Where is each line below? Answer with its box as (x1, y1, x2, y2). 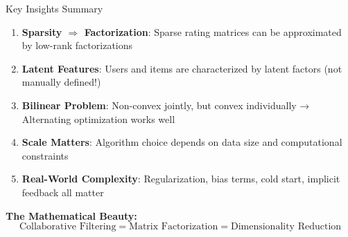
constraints (21, 148, 69, 162)
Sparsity (21, 24, 62, 39)
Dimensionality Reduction (230, 222, 342, 232)
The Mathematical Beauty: (6, 208, 137, 222)
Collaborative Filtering (19, 222, 116, 232)
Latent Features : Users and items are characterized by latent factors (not (21, 61, 342, 75)
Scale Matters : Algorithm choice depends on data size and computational (21, 135, 342, 149)
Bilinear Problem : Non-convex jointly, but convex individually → (21, 97, 310, 112)
